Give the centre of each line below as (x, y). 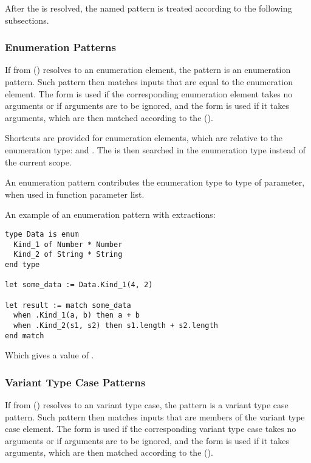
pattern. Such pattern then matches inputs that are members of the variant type (155, 416)
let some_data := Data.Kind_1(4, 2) (79, 285)
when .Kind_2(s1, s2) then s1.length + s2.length (116, 325)
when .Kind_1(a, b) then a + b (77, 315)
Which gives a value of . (50, 355)
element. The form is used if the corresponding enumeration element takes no (149, 93)
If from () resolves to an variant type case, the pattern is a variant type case (147, 404)
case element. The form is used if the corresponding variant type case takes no (151, 429)
